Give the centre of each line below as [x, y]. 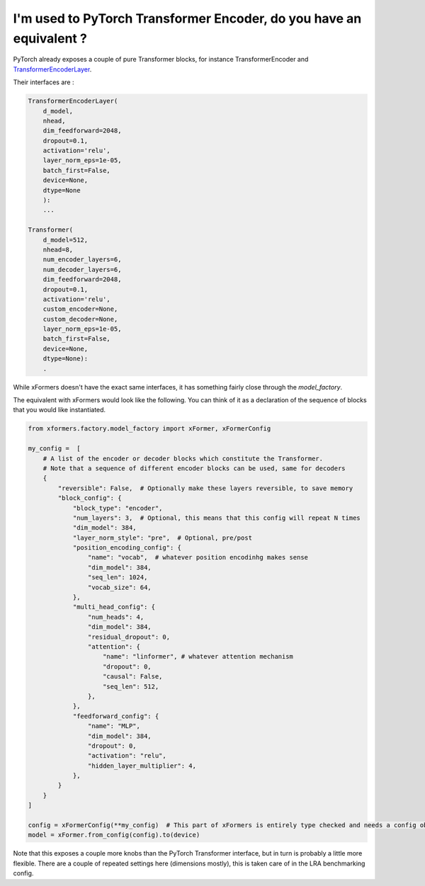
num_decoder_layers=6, [82, 269]
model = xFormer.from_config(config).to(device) [114, 835]
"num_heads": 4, [116, 617]
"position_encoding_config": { [127, 548]
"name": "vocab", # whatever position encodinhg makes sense [198, 557]
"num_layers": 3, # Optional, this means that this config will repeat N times [216, 518]
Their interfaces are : [44, 82]
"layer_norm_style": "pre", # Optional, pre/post [163, 538]
